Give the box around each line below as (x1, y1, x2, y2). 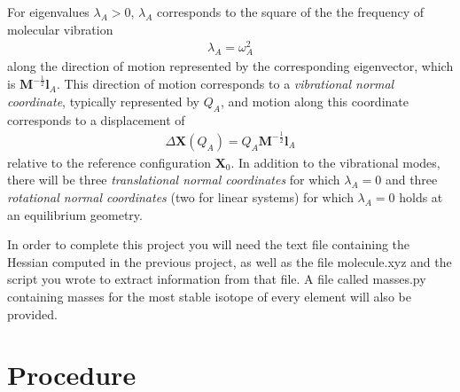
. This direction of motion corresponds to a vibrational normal (56, 74, 394, 93)
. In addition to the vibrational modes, (230, 153, 441, 171)
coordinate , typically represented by (7, 92, 200, 110)
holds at (399, 187, 443, 206)
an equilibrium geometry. (7, 205, 143, 223)
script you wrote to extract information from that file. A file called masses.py (7, 270, 426, 288)
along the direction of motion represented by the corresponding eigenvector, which (7, 57, 454, 75)
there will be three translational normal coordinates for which (7, 170, 340, 189)
